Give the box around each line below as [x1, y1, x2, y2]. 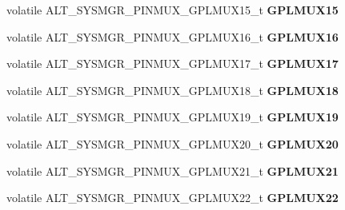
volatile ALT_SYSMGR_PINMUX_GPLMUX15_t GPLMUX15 [6, 2, 339, 18]
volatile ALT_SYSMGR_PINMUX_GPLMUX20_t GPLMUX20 [6, 135, 339, 152]
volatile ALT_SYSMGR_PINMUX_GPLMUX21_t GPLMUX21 [6, 162, 339, 179]
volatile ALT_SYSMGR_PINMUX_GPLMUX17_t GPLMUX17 [6, 55, 339, 72]
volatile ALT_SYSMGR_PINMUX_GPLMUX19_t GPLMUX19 [6, 109, 339, 125]
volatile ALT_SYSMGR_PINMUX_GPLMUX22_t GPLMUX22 [6, 189, 339, 206]
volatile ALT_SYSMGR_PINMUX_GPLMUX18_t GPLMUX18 [6, 81, 339, 98]
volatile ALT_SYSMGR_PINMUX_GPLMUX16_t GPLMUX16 [6, 28, 339, 45]
